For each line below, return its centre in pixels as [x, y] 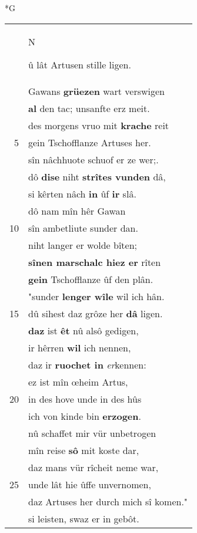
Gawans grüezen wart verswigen [96, 91]
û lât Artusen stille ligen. [80, 64]
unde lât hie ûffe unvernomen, [90, 484]
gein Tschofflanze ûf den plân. [91, 279]
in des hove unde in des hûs [85, 399]
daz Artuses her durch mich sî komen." [108, 501]
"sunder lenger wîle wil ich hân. [96, 296]
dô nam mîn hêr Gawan [77, 210]
